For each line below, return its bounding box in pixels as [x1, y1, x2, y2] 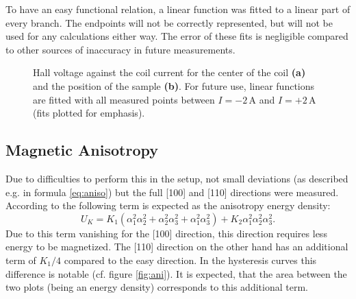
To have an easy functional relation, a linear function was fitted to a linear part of [5, 2, 351, 16]
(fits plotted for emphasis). [33, 106, 145, 120]
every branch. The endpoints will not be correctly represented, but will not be [5, 15, 333, 29]
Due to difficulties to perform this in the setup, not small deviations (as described [5, 171, 348, 185]
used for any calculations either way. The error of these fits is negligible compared [5, 29, 348, 43]
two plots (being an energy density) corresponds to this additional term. [5, 280, 308, 294]
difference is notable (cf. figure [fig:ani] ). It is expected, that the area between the [5, 266, 347, 280]
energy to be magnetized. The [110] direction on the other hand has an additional [5, 239, 348, 254]
